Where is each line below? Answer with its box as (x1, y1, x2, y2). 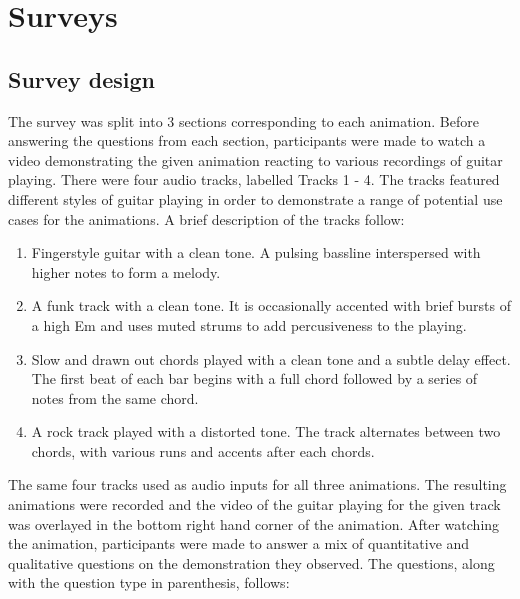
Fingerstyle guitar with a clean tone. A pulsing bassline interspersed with (31, 242, 481, 263)
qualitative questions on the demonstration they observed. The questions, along (8, 552, 495, 573)
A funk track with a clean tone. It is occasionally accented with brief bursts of (31, 295, 511, 316)
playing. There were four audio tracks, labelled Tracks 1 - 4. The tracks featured (8, 169, 500, 190)
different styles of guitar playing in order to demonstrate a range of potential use (8, 188, 503, 209)
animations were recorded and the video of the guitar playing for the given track (8, 494, 501, 515)
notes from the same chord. (31, 387, 199, 408)
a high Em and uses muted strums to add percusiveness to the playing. (31, 314, 467, 335)
